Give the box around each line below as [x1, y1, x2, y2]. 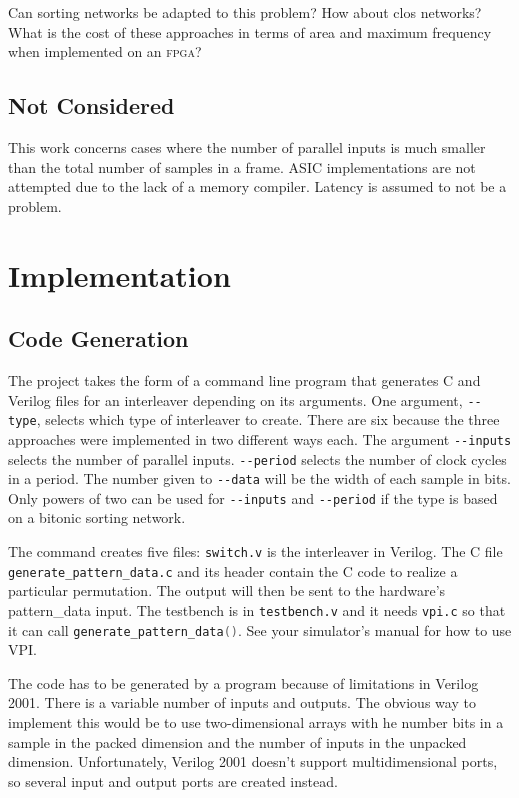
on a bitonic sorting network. [8, 507, 186, 528]
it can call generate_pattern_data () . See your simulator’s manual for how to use [8, 619, 512, 640]
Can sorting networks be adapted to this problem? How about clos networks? [8, 2, 482, 22]
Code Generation [8, 323, 189, 354]
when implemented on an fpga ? [8, 41, 202, 62]
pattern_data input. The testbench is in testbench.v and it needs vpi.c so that [8, 599, 506, 620]
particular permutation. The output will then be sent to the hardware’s [8, 580, 446, 601]
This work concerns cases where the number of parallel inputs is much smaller [8, 136, 486, 157]
